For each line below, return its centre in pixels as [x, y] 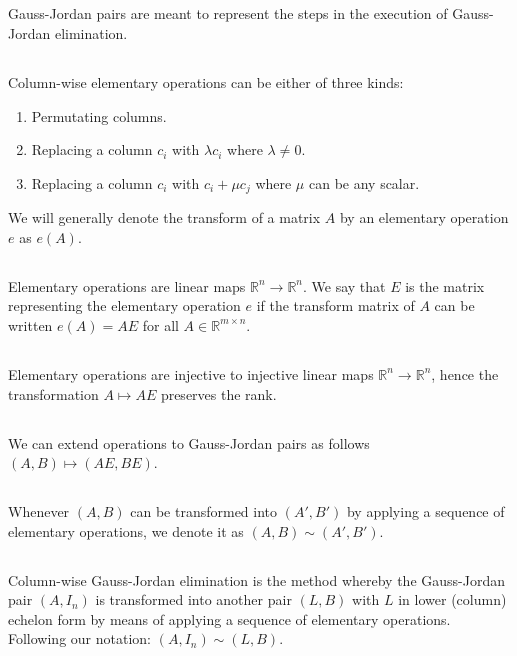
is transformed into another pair [193, 599]
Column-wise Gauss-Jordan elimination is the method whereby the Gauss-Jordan [256, 579]
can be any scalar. [364, 182]
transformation [53, 393]
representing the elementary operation [124, 305]
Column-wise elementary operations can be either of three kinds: [206, 81]
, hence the [465, 373]
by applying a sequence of [425, 511]
